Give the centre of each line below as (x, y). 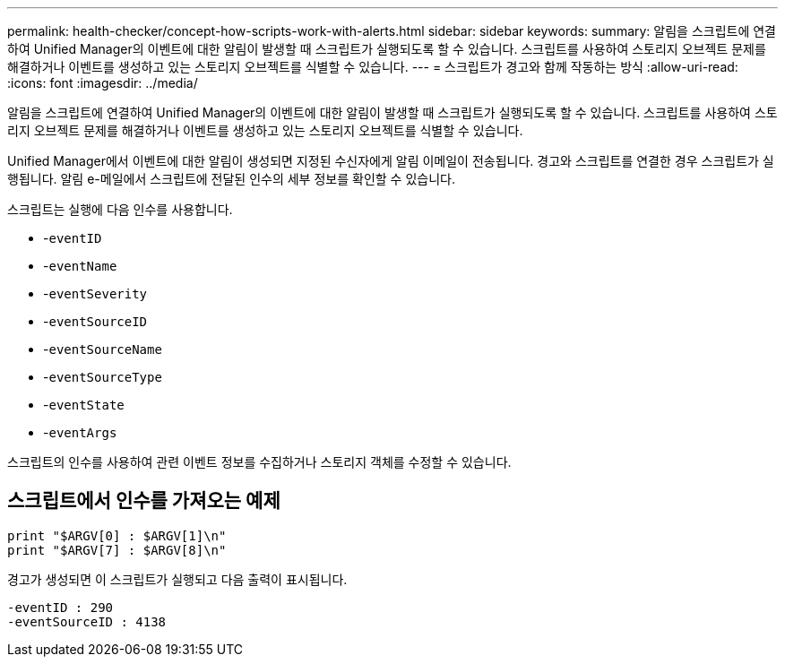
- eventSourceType (103, 377)
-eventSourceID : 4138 (87, 621)
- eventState (84, 405)
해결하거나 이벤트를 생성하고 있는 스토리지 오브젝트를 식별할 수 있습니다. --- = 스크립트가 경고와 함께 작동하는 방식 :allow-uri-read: (373, 67)
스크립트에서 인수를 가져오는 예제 (144, 501)
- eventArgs (80, 432)
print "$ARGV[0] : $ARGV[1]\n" (117, 535)
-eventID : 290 (60, 607)
